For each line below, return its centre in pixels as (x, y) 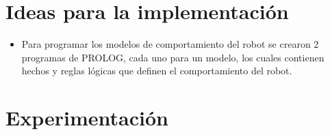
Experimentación (87, 118)
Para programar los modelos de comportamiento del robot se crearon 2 (170, 44)
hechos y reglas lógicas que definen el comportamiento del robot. (157, 71)
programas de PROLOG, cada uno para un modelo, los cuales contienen (173, 57)
